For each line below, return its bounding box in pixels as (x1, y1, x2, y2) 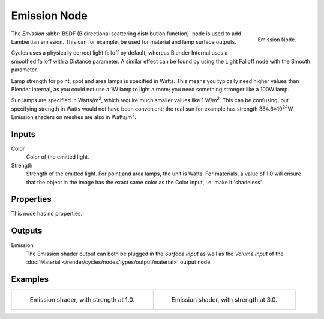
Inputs (11, 129, 36, 139)
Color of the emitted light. (26, 153, 89, 160)
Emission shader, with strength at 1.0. (29, 296, 135, 304)
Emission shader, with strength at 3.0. (171, 296, 278, 304)
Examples (11, 274, 49, 284)
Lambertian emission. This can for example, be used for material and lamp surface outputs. (11, 38, 237, 45)
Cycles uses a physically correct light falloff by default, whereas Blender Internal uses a (11, 49, 228, 56)
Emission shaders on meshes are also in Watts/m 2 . (11, 112, 137, 121)
